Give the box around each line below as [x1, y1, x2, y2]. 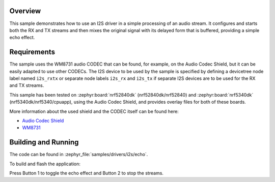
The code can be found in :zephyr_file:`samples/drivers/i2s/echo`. [9, 151, 148, 158]
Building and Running [9, 138, 79, 147]
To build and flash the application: [9, 161, 81, 167]
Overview [9, 7, 41, 15]
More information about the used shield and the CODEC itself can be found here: [9, 108, 179, 114]
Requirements [9, 48, 56, 56]
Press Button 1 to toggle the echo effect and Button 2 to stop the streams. [9, 170, 164, 176]
